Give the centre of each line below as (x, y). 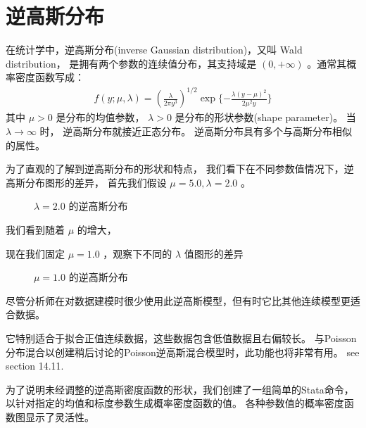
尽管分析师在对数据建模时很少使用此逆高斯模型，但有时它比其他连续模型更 (178, 300)
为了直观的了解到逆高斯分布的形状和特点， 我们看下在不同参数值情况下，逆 (180, 169)
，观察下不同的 (138, 253)
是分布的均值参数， (100, 117)
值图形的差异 (214, 253)
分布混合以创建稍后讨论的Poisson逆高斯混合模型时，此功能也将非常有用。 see (183, 352)
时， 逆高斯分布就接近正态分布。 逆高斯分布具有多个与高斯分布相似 (196, 131)
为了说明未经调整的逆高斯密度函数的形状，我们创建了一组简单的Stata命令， (180, 389)
